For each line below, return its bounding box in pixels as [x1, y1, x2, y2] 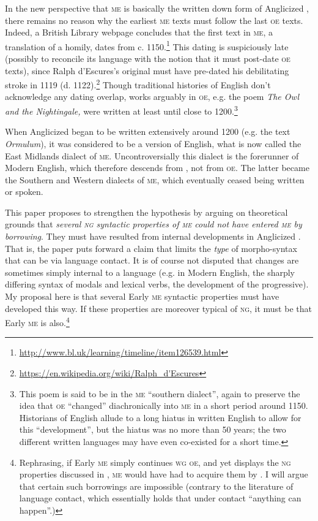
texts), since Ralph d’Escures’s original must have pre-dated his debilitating [5, 64, 289, 77]
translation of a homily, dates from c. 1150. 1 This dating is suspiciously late [5, 38, 289, 53]
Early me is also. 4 [5, 314, 70, 329]
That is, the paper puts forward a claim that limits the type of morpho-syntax [5, 241, 297, 254]
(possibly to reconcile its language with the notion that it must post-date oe [5, 52, 290, 65]
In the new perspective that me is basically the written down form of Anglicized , [5, 2, 309, 14]
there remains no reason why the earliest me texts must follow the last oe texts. [5, 13, 303, 26]
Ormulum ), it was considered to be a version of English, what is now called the [5, 137, 301, 150]
